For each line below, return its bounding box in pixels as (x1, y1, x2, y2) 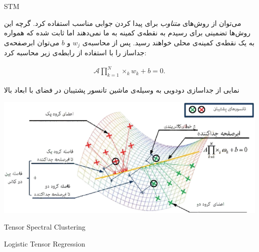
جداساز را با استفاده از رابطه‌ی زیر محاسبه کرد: (4, 47, 146, 58)
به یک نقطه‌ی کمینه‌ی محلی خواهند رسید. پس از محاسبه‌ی (82, 37, 255, 47)
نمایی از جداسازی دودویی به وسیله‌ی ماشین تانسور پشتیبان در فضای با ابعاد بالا (4, 85, 240, 95)
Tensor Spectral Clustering (4, 222, 86, 232)
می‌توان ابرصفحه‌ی (4, 37, 60, 47)
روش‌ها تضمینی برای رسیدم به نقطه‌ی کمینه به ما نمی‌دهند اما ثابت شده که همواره (4, 27, 251, 38)
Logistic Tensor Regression (4, 238, 85, 249)
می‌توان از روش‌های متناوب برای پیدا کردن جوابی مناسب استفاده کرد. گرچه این (4, 17, 242, 28)
